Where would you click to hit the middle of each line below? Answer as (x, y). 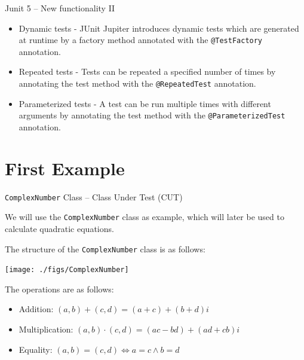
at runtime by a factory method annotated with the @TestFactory (141, 40)
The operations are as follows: (59, 289)
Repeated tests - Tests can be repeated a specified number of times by (147, 71)
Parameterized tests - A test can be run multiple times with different (145, 103)
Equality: (36, 349)
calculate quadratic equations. (59, 228)
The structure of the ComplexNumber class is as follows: (105, 248)
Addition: (36, 309)
